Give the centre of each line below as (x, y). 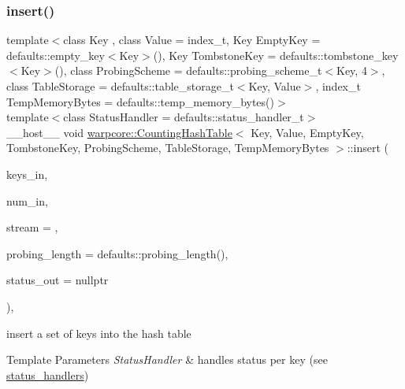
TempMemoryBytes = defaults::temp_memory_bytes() (140, 101)
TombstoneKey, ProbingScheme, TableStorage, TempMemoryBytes (168, 148)
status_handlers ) (48, 374)
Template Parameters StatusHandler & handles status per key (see (167, 359)
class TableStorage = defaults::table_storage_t (120, 86)
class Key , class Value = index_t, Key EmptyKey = (192, 40)
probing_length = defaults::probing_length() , (117, 253)
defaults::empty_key (56, 55)
